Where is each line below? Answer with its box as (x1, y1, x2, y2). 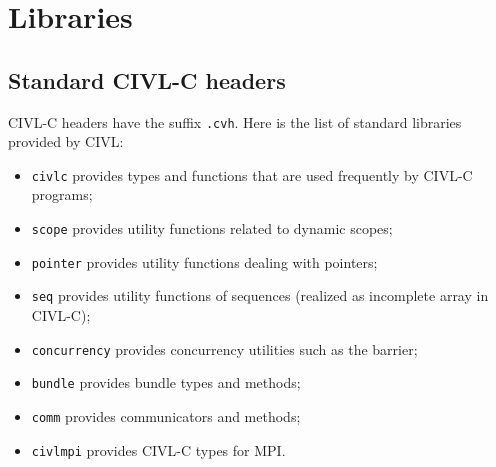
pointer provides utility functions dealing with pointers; (31, 251, 378, 272)
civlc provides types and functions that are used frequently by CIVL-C (31, 164, 473, 185)
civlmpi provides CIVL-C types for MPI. (31, 439, 286, 460)
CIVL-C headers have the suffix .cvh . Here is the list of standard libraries (8, 111, 462, 132)
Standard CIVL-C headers (8, 64, 286, 95)
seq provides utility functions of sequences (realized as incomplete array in (31, 285, 489, 306)
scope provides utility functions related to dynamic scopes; (31, 218, 393, 239)
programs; (31, 184, 93, 205)
